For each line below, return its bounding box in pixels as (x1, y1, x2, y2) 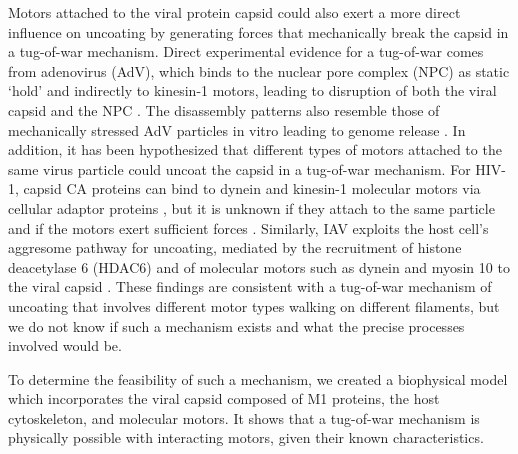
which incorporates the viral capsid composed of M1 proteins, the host (8, 388, 440, 409)
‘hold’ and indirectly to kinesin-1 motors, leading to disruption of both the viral (8, 80, 497, 101)
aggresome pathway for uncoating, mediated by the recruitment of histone (8, 237, 462, 258)
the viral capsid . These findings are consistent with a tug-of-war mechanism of (8, 276, 492, 297)
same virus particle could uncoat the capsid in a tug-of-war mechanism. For (8, 158, 471, 179)
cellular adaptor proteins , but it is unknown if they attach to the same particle (8, 197, 495, 218)
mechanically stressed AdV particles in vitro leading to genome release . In (8, 119, 466, 140)
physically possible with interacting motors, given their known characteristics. (8, 427, 484, 448)
